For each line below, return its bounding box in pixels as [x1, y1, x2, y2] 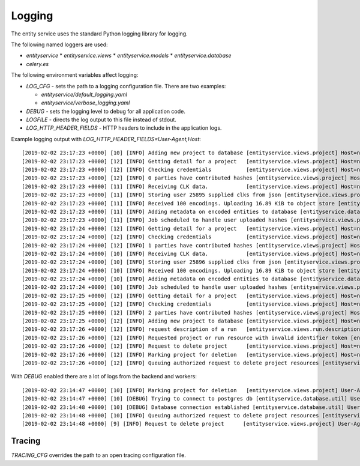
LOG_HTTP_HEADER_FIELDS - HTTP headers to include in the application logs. [26, 124, 222, 132]
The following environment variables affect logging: [11, 71, 139, 79]
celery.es [26, 60, 49, 67]
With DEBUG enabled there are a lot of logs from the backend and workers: [11, 373, 197, 380]
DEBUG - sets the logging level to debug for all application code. [26, 107, 185, 115]
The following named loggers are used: [11, 41, 108, 48]
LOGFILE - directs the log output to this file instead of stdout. [26, 116, 176, 123]
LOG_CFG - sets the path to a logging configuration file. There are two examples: [26, 82, 226, 89]
